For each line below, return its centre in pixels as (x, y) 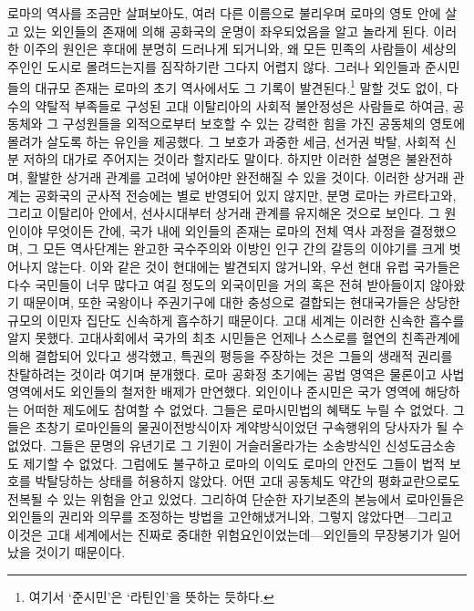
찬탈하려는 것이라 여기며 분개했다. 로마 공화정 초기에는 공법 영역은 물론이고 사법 (236, 373)
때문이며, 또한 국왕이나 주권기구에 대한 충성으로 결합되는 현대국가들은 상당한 (242, 302)
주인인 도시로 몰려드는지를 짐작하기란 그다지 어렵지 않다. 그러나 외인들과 (214, 66)
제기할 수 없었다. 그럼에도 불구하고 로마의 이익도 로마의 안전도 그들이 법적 (234, 463)
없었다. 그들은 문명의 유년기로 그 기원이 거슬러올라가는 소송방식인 (195, 445)
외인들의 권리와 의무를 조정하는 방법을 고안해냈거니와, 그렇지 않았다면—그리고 (230, 517)
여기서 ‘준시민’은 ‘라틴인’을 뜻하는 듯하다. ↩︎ (151, 597)
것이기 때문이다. (80, 552)
